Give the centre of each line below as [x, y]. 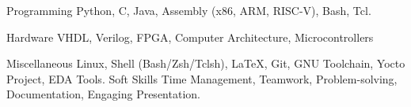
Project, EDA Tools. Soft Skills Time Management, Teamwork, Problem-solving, [202, 78]
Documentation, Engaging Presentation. [103, 94]
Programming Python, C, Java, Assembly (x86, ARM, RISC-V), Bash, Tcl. [189, 10]
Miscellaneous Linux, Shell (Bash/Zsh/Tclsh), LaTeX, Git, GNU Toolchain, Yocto [206, 63]
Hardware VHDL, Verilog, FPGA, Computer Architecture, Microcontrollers [190, 37]
